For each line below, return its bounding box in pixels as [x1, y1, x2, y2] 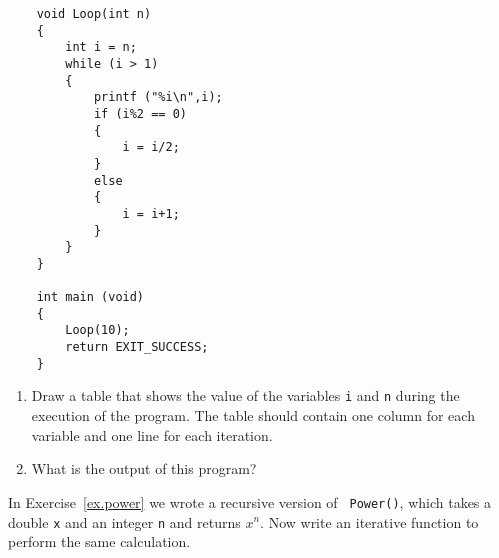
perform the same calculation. [8, 531, 191, 552]
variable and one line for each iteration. [31, 424, 273, 445]
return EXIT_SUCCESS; [65, 340, 209, 355]
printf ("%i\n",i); [93, 90, 223, 105]
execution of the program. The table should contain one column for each [31, 405, 475, 426]
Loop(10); [65, 323, 130, 338]
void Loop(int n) [36, 7, 152, 21]
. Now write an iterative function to [260, 511, 479, 532]
